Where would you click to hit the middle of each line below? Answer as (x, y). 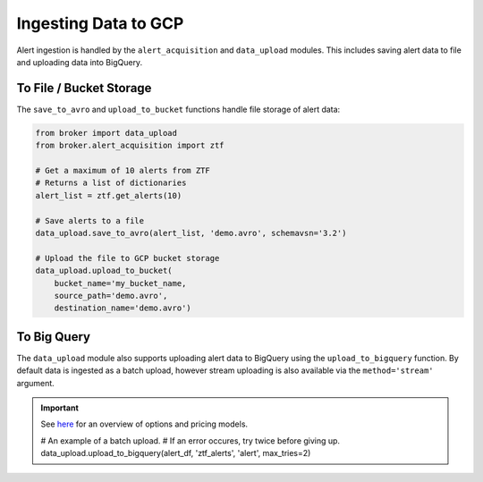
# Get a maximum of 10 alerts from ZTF (123, 170)
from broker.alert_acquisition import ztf (130, 146)
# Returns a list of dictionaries (111, 183)
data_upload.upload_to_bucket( (104, 271)
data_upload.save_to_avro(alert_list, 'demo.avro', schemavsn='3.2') (191, 233)
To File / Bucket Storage (84, 88)
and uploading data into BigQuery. (80, 62)
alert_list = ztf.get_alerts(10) (109, 195)
